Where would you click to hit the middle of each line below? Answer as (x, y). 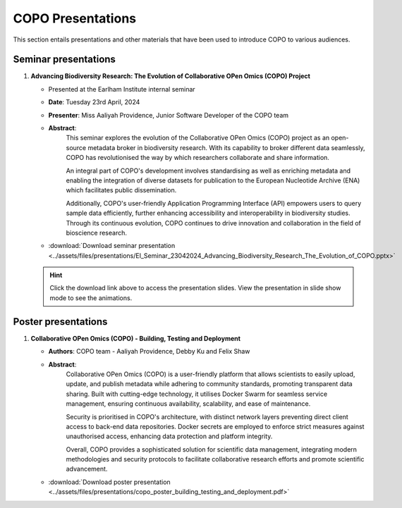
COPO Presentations (75, 18)
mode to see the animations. (91, 298)
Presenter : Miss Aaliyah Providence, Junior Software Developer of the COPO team (169, 115)
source (76, 147)
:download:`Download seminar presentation (112, 246)
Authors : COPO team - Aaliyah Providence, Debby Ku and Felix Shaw (149, 352)
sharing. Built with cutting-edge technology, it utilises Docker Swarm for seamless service (197, 394)
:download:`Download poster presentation (109, 482)
